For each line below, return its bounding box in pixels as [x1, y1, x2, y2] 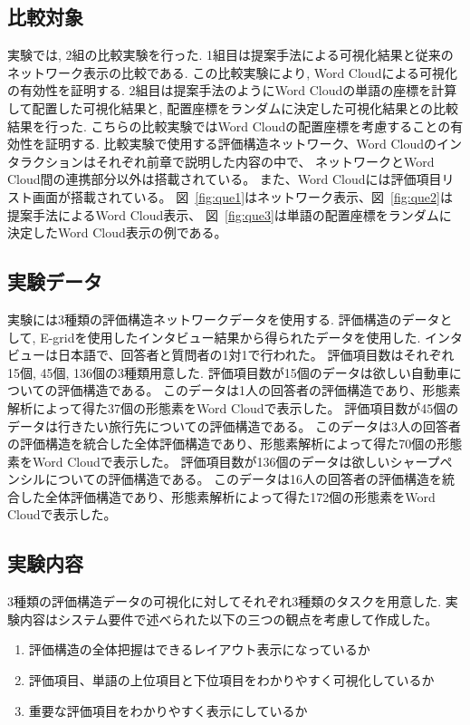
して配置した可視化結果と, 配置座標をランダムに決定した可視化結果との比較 [7, 98, 458, 117]
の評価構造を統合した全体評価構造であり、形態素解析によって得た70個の [7, 434, 437, 453]
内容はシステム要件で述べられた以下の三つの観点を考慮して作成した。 [19, 609, 438, 628]
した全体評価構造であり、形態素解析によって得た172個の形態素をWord [19, 487, 436, 506]
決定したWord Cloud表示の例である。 [7, 223, 227, 242]
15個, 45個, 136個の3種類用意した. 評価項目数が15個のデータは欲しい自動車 [7, 362, 449, 382]
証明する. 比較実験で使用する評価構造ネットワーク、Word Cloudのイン [44, 134, 463, 153]
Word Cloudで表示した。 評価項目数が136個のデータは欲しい [32, 451, 390, 470]
